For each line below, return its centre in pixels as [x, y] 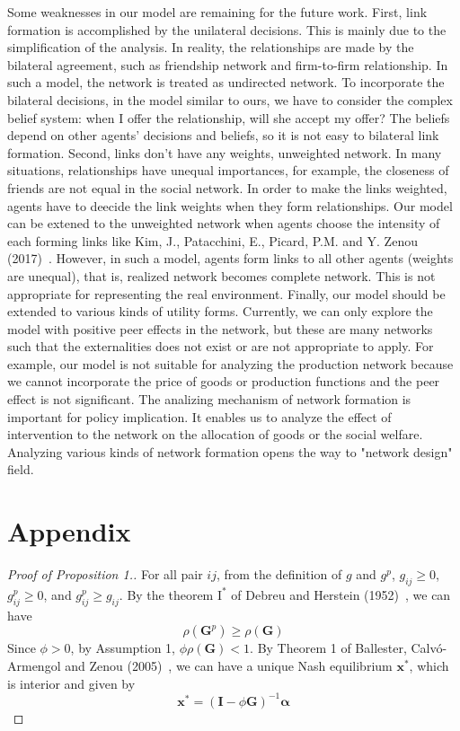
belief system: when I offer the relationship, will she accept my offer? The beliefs [229, 117]
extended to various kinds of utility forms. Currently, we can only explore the [220, 311]
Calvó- [429, 648]
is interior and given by [71, 683]
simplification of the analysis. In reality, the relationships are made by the [211, 47]
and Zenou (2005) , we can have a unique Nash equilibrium [229, 665]
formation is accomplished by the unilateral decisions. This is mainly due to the [227, 29]
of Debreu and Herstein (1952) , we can [341, 594]
